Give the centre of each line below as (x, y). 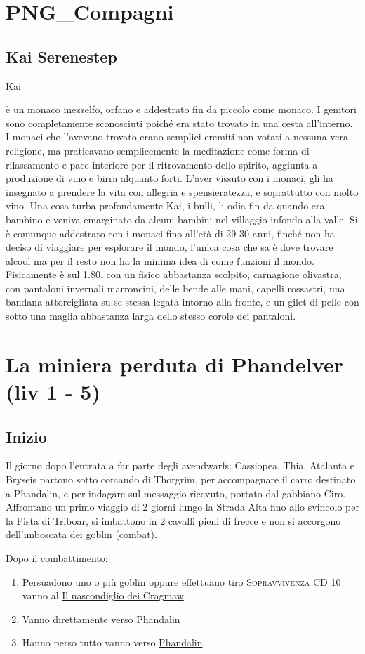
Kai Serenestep (61, 56)
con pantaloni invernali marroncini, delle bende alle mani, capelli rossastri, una (175, 288)
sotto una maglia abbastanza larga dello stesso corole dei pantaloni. (151, 316)
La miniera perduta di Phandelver (174, 364)
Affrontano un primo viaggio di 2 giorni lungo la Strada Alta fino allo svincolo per (182, 507)
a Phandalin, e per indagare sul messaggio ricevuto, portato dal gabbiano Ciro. (176, 493)
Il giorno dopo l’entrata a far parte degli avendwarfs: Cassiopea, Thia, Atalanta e (180, 465)
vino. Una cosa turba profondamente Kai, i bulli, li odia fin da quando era (165, 205)
